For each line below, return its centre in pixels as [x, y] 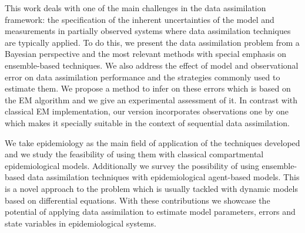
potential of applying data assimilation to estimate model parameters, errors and [150, 212]
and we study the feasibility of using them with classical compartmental [134, 154]
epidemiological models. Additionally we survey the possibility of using [132, 165]
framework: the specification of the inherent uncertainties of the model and [140, 19]
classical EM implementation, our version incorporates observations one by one [147, 111]
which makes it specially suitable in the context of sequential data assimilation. [148, 122]
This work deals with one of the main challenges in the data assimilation [135, 8]
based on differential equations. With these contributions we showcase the [138, 200]
